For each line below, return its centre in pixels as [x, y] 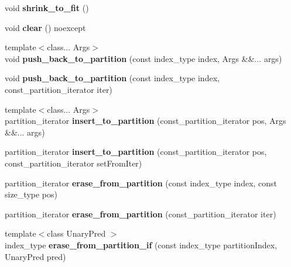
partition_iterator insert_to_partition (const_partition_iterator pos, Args [145, 121]
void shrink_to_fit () [47, 8]
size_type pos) [31, 194]
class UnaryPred [76, 233]
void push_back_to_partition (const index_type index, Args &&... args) [143, 58]
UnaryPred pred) [35, 256]
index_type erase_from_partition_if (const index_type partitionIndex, [141, 245]
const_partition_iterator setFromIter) [73, 163]
